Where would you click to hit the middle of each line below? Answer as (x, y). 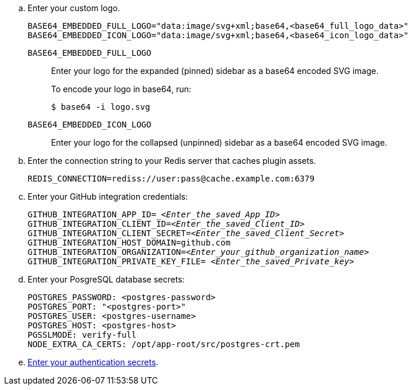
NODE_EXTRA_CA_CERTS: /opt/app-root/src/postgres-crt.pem (164, 344)
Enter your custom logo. (74, 8)
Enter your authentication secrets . (93, 362)
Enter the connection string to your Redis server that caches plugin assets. (172, 161)
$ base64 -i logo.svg (101, 107)
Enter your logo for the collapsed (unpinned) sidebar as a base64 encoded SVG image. (219, 142)
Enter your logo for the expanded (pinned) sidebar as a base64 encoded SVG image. (215, 71)
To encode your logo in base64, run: (121, 89)
